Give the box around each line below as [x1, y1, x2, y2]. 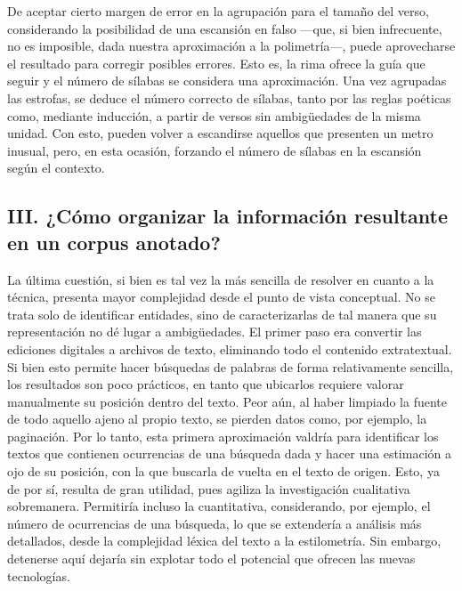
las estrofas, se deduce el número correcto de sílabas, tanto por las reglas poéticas [7, 88, 451, 107]
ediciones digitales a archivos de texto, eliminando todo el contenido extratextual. [7, 339, 452, 358]
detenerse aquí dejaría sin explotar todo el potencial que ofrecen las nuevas [7, 549, 416, 568]
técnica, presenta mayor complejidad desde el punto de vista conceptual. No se [7, 287, 436, 306]
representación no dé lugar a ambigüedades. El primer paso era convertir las [7, 322, 422, 341]
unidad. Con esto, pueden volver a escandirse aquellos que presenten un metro [7, 124, 434, 142]
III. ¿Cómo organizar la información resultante [7, 202, 448, 230]
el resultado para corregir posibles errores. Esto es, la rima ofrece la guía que [7, 53, 426, 72]
